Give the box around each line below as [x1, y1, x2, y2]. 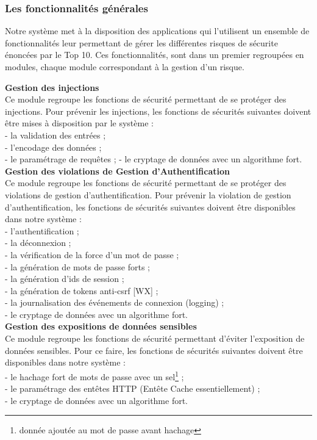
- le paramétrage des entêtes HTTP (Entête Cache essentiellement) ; [5, 382, 260, 395]
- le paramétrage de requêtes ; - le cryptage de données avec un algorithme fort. [5, 153, 302, 165]
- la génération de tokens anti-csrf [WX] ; [5, 284, 158, 297]
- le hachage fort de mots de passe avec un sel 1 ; [5, 368, 184, 383]
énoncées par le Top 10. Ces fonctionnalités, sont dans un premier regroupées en [5, 48, 304, 61]
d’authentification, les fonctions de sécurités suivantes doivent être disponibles [5, 200, 296, 213]
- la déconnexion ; [5, 236, 71, 249]
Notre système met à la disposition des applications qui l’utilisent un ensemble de [5, 24, 310, 37]
